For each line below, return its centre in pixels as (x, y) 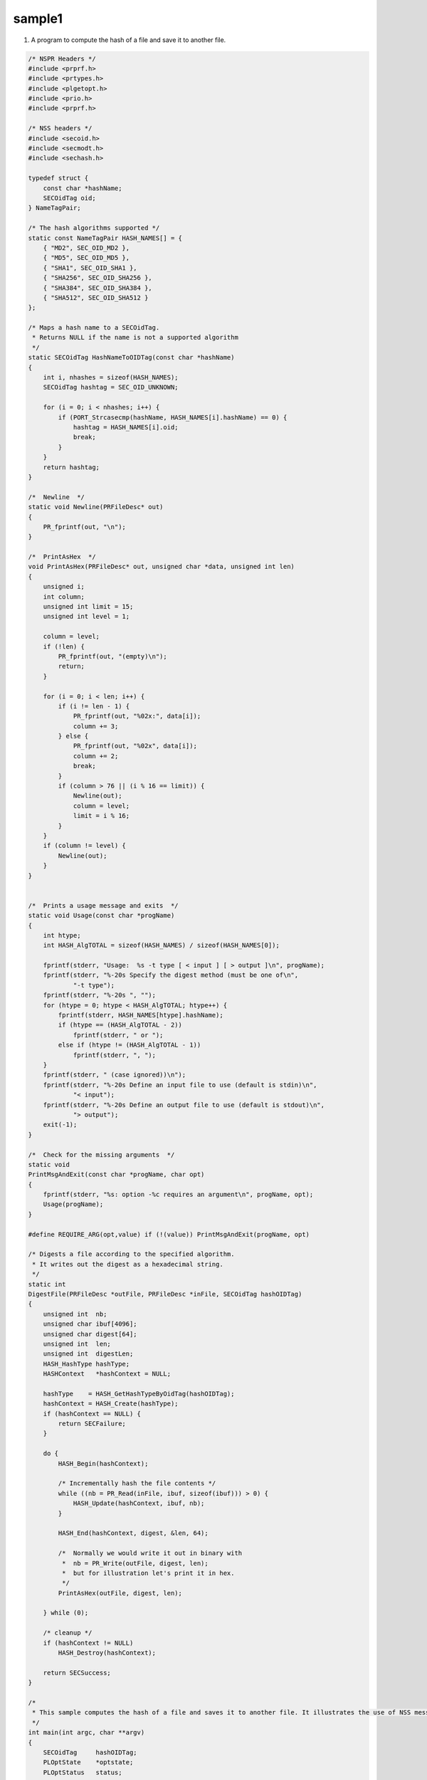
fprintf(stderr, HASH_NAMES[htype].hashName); (141, 1015)
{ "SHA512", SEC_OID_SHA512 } (96, 298)
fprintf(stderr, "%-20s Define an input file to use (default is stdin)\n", (180, 1085)
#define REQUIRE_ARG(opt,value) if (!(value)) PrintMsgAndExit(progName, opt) (169, 1234)
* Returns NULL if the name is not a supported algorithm (135, 337)
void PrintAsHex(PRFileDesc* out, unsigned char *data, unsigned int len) (162, 567)
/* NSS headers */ (60, 129)
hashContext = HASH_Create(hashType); (111, 1404)
